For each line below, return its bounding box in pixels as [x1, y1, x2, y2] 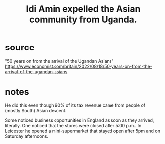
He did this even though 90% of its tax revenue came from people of [5, 102, 145, 108]
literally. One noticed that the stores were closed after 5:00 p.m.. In [5, 122, 142, 128]
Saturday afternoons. [5, 133, 49, 139]
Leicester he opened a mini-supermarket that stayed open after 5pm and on [5, 128, 160, 134]
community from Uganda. [29, 14, 137, 25]
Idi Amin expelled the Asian [26, 3, 141, 15]
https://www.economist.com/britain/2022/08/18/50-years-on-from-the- [5, 63, 152, 69]
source [5, 42, 35, 53]
